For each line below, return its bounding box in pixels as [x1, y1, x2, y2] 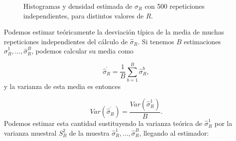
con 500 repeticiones [144, 1, 205, 11]
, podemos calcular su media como [31, 46, 134, 56]
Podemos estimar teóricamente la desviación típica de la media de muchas [4, 27, 224, 37]
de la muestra [69, 127, 110, 138]
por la [214, 118, 232, 128]
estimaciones [184, 36, 221, 46]
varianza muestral [4, 127, 57, 138]
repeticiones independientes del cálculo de [4, 36, 128, 46]
